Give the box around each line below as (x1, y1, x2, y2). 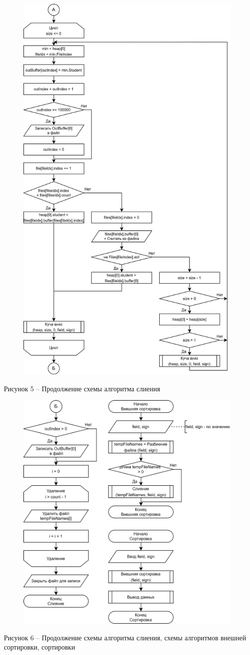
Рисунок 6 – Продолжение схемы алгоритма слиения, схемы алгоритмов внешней (4, 632, 247, 642)
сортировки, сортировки (4, 642, 75, 652)
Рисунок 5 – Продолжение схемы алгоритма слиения (4, 383, 160, 393)
